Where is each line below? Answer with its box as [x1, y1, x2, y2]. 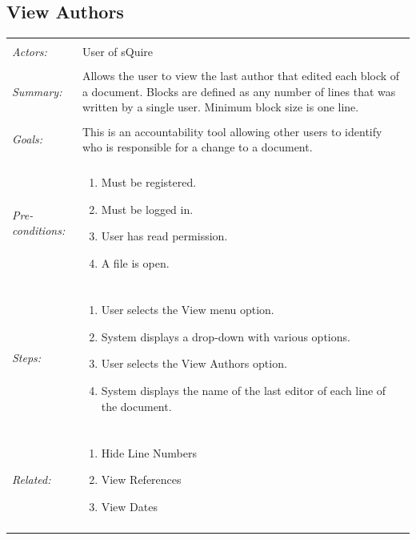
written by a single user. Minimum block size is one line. [82, 99, 359, 115]
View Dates [101, 498, 158, 514]
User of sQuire [82, 43, 154, 60]
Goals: [12, 131, 43, 147]
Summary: [12, 83, 62, 99]
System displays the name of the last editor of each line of [101, 381, 386, 398]
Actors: [12, 43, 47, 60]
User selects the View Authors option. [101, 355, 287, 372]
